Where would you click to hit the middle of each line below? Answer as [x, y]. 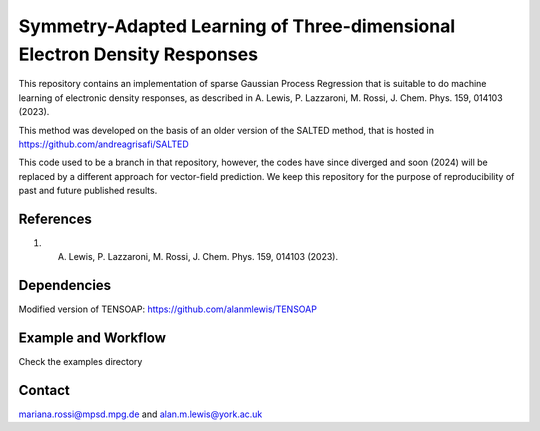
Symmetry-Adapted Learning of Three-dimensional [237, 26]
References [55, 218]
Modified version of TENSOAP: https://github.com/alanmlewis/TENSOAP [167, 309]
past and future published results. [88, 191]
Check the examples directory [80, 362]
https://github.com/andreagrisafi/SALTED [103, 144]
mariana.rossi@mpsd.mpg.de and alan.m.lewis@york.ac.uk [140, 414]
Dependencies [65, 285]
